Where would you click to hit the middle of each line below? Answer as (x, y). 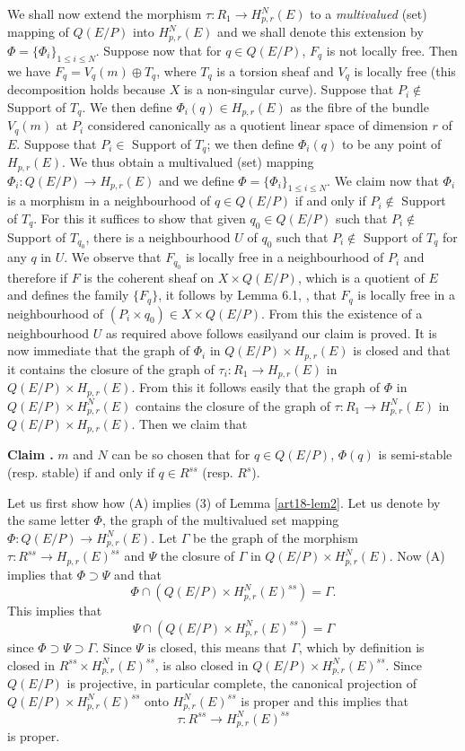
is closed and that (402, 350)
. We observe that (113, 257)
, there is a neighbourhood (158, 236)
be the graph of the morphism (276, 537)
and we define (197, 180)
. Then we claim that (189, 424)
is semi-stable (415, 454)
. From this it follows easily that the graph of (256, 387)
